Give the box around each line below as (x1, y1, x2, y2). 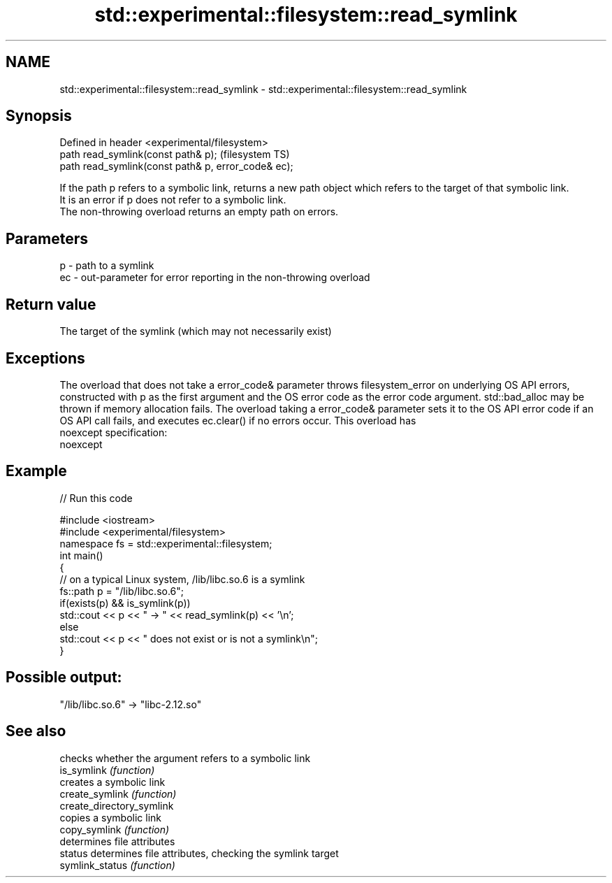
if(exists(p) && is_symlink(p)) (59, 596, 191, 609)
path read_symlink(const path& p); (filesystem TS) (59, 148, 290, 161)
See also (6, 722, 66, 740)
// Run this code (59, 491, 133, 504)
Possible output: (6, 668, 122, 687)
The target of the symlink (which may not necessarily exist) (59, 325, 332, 338)
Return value (6, 295, 96, 313)
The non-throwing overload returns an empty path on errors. (59, 206, 339, 218)
